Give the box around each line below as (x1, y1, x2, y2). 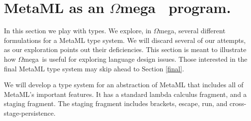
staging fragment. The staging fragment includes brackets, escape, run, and (4, 98, 228, 108)
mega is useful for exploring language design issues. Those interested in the (23, 54, 248, 64)
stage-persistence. (4, 108, 56, 118)
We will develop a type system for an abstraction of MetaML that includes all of (4, 80, 244, 90)
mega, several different (159, 26, 226, 36)
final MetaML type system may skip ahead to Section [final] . (4, 63, 184, 73)
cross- (229, 98, 247, 108)
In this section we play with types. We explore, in (4, 26, 151, 36)
